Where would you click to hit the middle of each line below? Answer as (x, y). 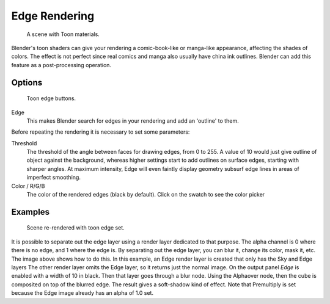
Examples (31, 212)
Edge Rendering (53, 16)
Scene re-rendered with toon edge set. (75, 228)
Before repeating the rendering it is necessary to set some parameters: (101, 132)
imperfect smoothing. (53, 178)
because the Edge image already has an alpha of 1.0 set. (82, 293)
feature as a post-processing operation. (61, 65)
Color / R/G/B (28, 186)
